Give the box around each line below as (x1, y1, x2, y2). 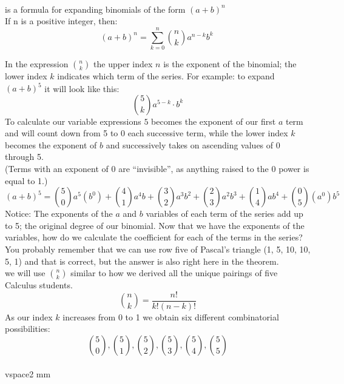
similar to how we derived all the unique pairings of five (70, 266, 278, 279)
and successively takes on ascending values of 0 (106, 138, 280, 151)
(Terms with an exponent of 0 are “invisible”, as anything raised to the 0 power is (5, 162, 309, 174)
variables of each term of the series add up (146, 207, 303, 220)
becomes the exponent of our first (151, 114, 276, 127)
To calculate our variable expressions (5, 114, 141, 127)
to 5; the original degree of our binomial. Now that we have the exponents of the (5, 219, 305, 231)
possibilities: (5, 322, 50, 335)
